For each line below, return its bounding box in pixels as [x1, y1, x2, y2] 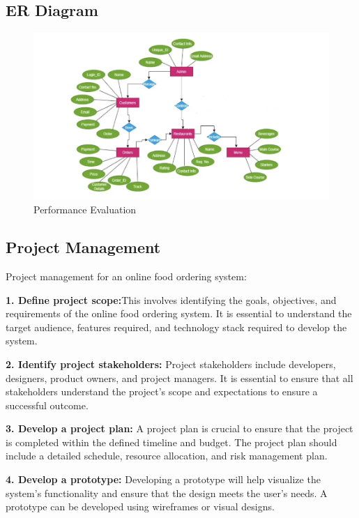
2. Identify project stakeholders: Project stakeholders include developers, [6, 356, 336, 371]
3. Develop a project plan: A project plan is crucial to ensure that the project [6, 421, 353, 436]
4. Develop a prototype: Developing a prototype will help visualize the [6, 472, 321, 487]
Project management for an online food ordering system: [6, 268, 247, 283]
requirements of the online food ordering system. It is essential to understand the [6, 306, 352, 321]
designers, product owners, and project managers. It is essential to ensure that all [6, 370, 353, 385]
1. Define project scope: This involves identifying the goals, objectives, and [6, 292, 337, 307]
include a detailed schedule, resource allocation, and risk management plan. [6, 448, 328, 463]
